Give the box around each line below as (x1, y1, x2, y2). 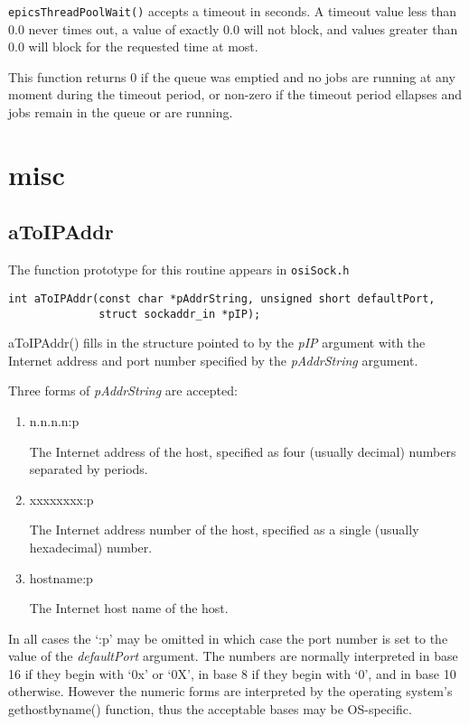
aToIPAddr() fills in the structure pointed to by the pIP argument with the (8, 333, 426, 352)
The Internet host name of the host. (29, 599, 229, 618)
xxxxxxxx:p (29, 489, 94, 508)
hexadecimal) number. (29, 537, 153, 556)
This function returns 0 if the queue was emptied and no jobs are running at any (8, 67, 455, 86)
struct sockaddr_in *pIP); (98, 307, 261, 321)
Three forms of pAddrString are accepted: (8, 381, 238, 400)
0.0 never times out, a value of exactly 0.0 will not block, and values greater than (8, 19, 458, 38)
